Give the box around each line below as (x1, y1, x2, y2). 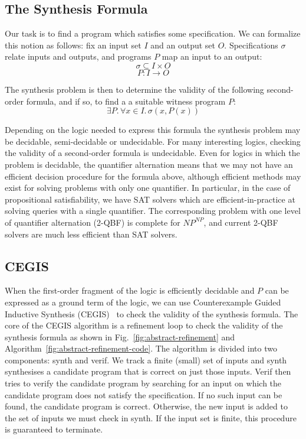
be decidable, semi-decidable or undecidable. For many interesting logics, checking (5, 135, 301, 147)
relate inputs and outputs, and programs (5, 50, 152, 63)
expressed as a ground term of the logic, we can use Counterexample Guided (5, 295, 281, 308)
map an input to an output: (162, 50, 262, 63)
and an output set (150, 38, 215, 51)
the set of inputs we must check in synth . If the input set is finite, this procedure (5, 411, 297, 424)
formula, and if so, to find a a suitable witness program (26, 95, 226, 107)
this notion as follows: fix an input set (5, 38, 142, 51)
